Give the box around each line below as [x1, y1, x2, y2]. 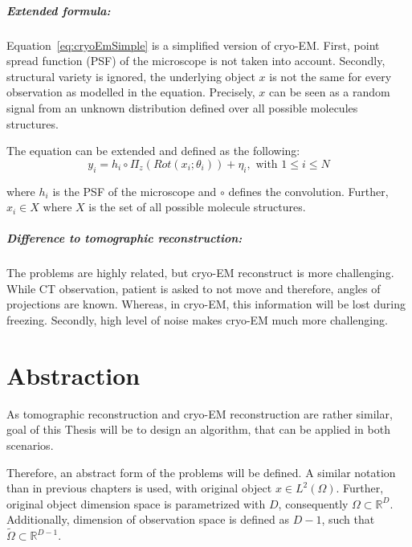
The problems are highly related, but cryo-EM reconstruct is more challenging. [6, 264, 394, 281]
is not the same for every [269, 67, 392, 84]
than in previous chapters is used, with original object [6, 480, 272, 496]
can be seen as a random [269, 84, 390, 100]
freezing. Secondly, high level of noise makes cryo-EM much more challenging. [6, 312, 388, 329]
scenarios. [6, 436, 54, 453]
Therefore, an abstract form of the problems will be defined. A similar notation [6, 463, 396, 480]
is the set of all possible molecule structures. [88, 198, 306, 215]
